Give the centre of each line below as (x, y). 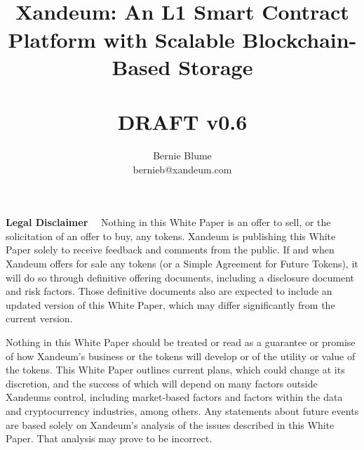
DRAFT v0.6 (182, 122)
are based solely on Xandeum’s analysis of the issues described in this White (170, 424)
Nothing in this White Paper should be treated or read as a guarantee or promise (181, 342)
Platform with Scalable (121, 39)
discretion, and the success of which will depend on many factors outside (162, 383)
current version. (39, 318)
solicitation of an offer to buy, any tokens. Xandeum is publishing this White (171, 236)
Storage (216, 66)
